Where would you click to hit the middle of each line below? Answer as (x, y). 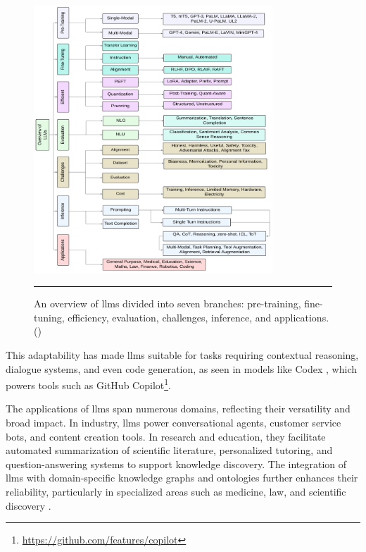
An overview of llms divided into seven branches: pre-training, (168, 303)
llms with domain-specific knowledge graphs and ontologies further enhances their (182, 478)
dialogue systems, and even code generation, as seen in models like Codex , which (182, 368)
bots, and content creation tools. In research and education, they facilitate (166, 436)
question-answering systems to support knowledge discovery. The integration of (176, 464)
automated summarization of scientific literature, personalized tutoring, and (169, 450)
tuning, (49, 317)
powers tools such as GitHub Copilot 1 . (88, 384)
